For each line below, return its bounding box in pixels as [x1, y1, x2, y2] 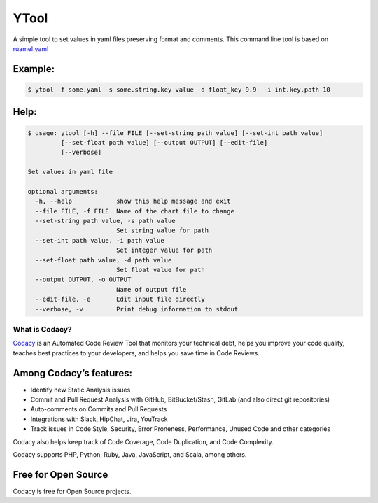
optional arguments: [27, 187, 98, 195]
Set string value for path [115, 227, 209, 234]
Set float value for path [115, 266, 206, 274]
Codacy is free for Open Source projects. [13, 487, 132, 495]
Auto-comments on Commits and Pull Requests [30, 405, 167, 413]
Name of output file [115, 285, 187, 293]
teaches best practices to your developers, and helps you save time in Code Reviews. [13, 348, 260, 357]
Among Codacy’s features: [13, 367, 133, 379]
